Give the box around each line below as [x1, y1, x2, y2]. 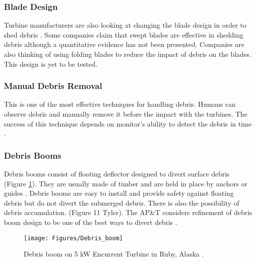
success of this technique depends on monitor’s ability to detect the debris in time [4, 118, 252, 129]
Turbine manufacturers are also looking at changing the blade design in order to [4, 20, 247, 30]
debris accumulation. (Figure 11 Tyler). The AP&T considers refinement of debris [4, 207, 253, 218]
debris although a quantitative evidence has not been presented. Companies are [4, 39, 245, 49]
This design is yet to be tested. [4, 58, 97, 69]
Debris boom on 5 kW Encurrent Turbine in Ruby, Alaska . [24, 249, 204, 259]
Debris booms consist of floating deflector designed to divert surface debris [4, 169, 230, 178]
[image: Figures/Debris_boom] [24, 234, 123, 242]
